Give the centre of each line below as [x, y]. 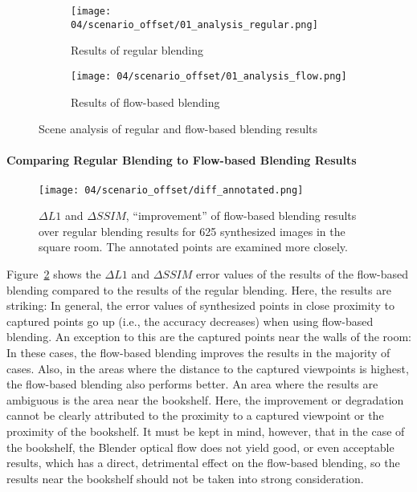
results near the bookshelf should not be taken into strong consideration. [185, 478]
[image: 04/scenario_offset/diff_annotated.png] [171, 190]
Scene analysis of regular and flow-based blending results [178, 129]
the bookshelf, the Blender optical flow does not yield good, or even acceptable [200, 447]
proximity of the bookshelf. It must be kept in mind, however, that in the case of [206, 431]
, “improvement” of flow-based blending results [241, 216]
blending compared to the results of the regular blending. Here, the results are [199, 289]
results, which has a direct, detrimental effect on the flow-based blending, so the [203, 463]
